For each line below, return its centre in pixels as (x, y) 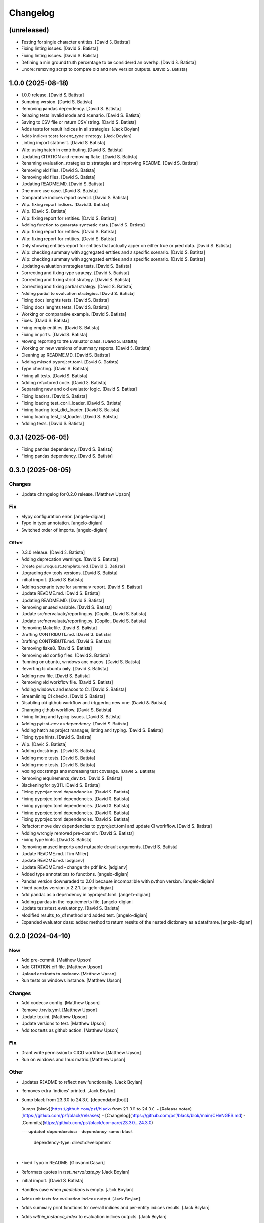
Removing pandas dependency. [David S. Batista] (71, 109)
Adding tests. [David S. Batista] (53, 424)
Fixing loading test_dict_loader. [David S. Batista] (70, 410)
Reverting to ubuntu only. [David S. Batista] (65, 669)
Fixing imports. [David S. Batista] (54, 335)
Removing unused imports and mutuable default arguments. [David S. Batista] (99, 847)
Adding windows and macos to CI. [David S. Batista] (74, 689)
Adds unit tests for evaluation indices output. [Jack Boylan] (81, 1199)
